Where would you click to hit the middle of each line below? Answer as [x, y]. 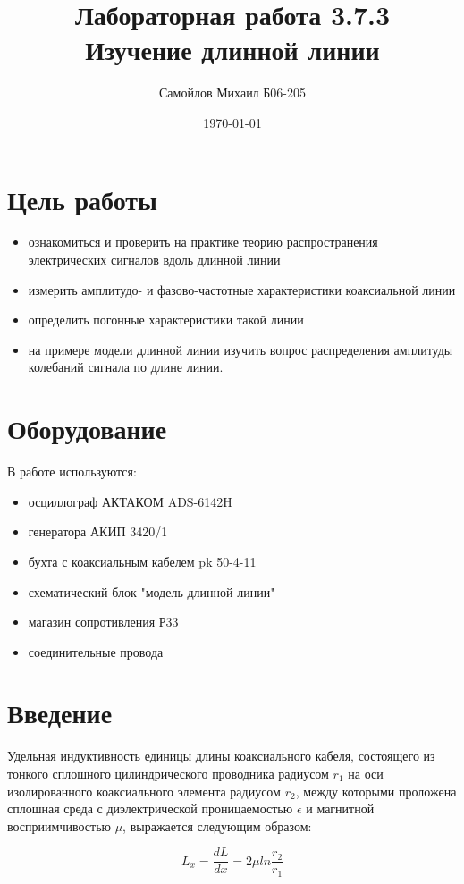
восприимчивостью [59, 825]
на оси [366, 773]
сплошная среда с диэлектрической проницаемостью [150, 808]
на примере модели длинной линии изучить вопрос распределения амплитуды [240, 349]
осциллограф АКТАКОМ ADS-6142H [130, 501]
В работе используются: [72, 471]
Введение [60, 713]
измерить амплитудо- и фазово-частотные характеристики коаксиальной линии [242, 289]
